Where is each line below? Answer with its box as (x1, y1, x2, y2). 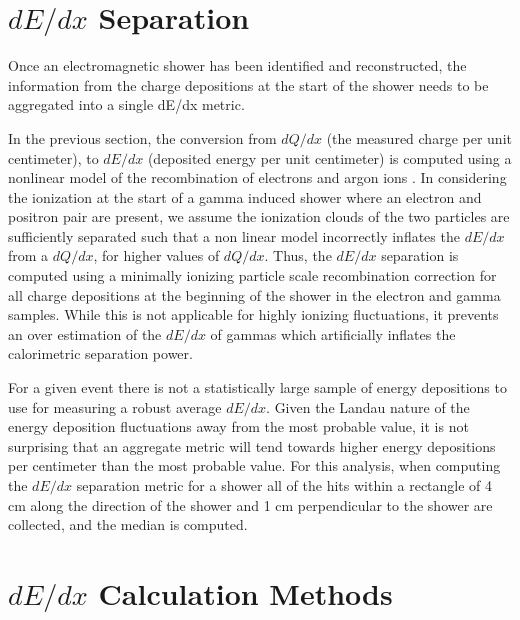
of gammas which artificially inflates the (210, 323, 456, 344)
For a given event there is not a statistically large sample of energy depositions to (8, 377, 507, 398)
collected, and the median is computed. (8, 514, 248, 535)
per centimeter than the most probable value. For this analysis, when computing (8, 455, 501, 476)
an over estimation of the (8, 323, 162, 344)
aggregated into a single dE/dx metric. (8, 94, 245, 115)
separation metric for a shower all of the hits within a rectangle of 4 (76, 475, 493, 495)
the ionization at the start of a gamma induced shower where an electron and (8, 186, 482, 207)
